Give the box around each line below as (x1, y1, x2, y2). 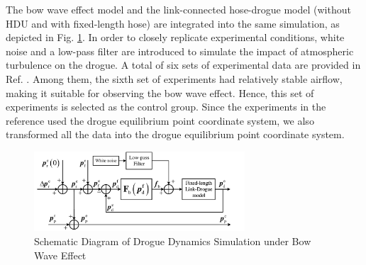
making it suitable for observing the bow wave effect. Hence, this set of (6, 85, 314, 100)
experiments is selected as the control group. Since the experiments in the (6, 99, 326, 114)
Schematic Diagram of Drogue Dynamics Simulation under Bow (34, 233, 311, 248)
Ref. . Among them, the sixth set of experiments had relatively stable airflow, (6, 71, 343, 86)
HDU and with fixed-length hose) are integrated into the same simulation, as (6, 16, 340, 30)
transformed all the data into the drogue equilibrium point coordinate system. (6, 127, 345, 142)
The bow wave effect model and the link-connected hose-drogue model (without (6, 2, 351, 16)
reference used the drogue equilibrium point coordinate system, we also (6, 113, 314, 128)
